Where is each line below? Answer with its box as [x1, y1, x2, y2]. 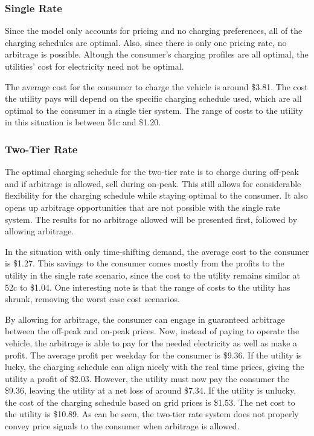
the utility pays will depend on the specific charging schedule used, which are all [5, 92, 302, 105]
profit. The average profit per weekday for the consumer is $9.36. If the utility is [5, 348, 302, 361]
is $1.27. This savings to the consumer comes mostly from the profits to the [5, 257, 284, 269]
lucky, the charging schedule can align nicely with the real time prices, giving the [5, 360, 304, 373]
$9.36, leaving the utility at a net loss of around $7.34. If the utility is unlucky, [5, 384, 296, 397]
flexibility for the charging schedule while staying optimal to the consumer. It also [5, 189, 308, 202]
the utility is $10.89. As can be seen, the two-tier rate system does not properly [5, 408, 299, 420]
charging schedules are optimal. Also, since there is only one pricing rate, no [5, 36, 287, 48]
